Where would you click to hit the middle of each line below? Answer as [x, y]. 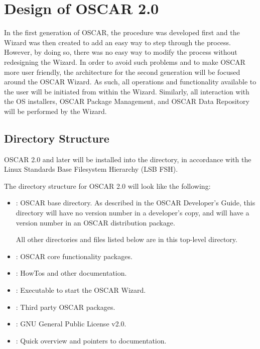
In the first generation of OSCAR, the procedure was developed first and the [122, 32]
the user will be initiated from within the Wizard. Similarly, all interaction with [127, 91]
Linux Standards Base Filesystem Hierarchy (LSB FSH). [91, 169]
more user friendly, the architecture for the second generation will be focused [122, 72]
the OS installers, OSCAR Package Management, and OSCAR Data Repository [127, 101]
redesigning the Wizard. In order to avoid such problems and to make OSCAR [125, 62]
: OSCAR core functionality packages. [74, 256]
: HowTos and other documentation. [71, 273]
